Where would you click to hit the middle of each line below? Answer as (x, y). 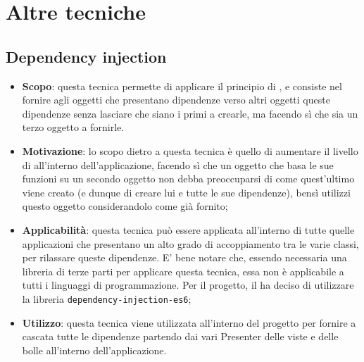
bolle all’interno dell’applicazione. (94, 350)
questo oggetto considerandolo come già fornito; (125, 206)
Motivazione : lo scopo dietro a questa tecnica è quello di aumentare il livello (190, 150)
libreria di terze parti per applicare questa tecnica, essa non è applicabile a (183, 271)
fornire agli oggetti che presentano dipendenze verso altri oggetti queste (176, 100)
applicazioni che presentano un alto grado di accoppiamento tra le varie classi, (190, 243)
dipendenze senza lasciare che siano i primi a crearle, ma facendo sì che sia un (190, 113)
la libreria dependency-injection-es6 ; (107, 298)
